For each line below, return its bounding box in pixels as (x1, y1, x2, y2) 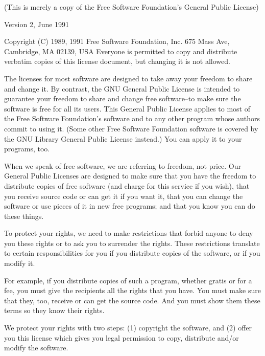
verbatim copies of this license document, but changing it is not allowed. (4, 56, 230, 66)
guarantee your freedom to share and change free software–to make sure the (4, 93, 241, 104)
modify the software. (4, 342, 68, 353)
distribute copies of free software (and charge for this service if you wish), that (4, 180, 250, 191)
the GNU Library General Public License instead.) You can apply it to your (4, 133, 242, 144)
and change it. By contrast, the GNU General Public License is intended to (4, 83, 240, 94)
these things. (4, 210, 44, 221)
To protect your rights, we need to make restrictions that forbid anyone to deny (4, 228, 253, 238)
